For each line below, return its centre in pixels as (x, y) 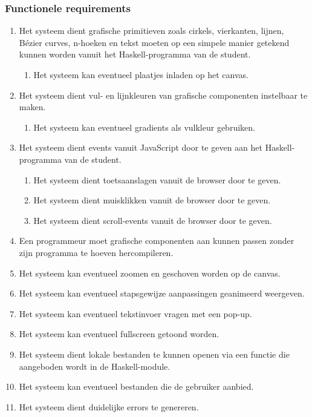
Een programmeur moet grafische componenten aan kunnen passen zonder (157, 241)
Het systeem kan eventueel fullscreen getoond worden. (119, 334)
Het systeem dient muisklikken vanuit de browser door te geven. (152, 200)
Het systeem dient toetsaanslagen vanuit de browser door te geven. (157, 179)
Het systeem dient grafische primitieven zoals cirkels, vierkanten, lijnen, (151, 31)
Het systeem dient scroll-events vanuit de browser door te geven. (153, 220)
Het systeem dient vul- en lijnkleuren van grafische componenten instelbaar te (163, 95)
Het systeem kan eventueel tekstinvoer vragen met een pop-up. (135, 313)
